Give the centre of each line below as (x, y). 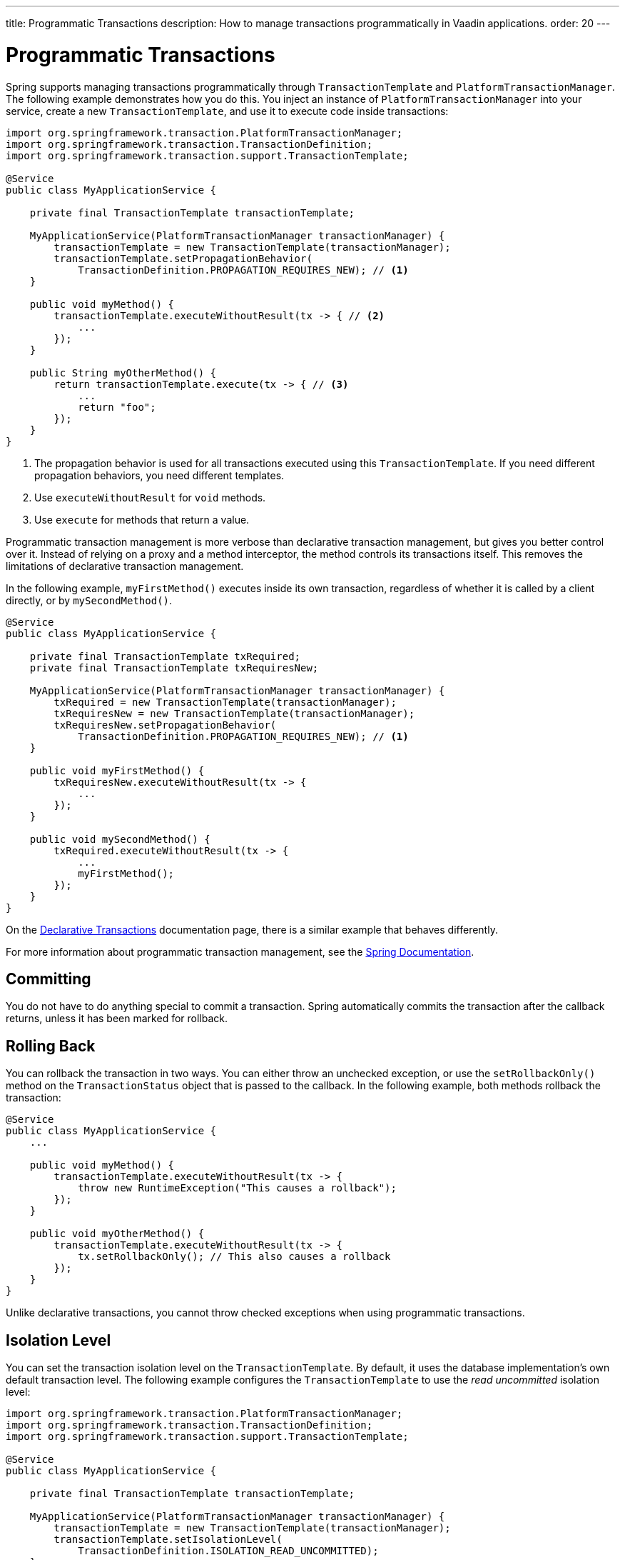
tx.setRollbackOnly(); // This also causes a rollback (234, 1257)
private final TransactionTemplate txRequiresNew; (174, 667)
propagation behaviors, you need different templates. (159, 475)
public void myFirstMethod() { (117, 770)
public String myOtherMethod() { (123, 372)
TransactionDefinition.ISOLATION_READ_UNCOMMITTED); (228, 1551)
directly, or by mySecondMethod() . (89, 600)
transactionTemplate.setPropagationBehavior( (183, 258)
